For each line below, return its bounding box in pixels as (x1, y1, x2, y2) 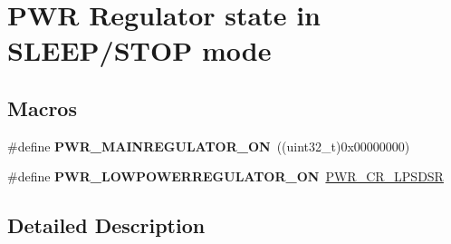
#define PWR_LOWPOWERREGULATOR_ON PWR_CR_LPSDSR (7, 167, 444, 186)
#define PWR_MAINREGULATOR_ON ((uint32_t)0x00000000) (7, 136, 410, 155)
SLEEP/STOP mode (7, 32, 272, 69)
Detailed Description (7, 211, 206, 239)
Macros (7, 93, 77, 122)
